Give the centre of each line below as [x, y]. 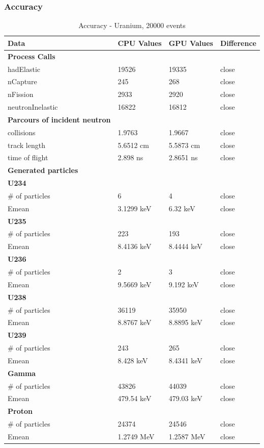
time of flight [28, 157]
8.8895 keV [185, 322]
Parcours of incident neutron [59, 119]
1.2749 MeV [136, 436]
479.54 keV [135, 398]
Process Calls [32, 56]
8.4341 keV [185, 360]
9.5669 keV [135, 284]
